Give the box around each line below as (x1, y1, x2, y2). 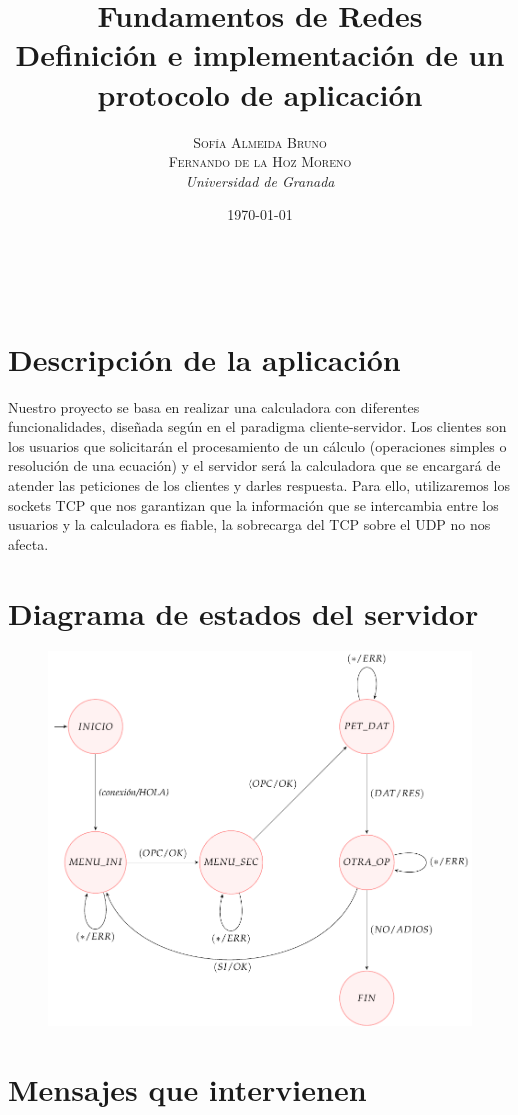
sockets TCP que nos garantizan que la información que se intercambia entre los (8, 494, 499, 515)
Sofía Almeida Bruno (193, 131, 327, 152)
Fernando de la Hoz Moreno (168, 151, 352, 172)
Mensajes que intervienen (8, 1068, 367, 1109)
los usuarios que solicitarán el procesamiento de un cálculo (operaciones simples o (8, 435, 507, 456)
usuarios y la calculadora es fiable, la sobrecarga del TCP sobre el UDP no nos (8, 514, 491, 535)
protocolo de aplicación (97, 73, 423, 114)
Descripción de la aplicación (8, 338, 401, 379)
